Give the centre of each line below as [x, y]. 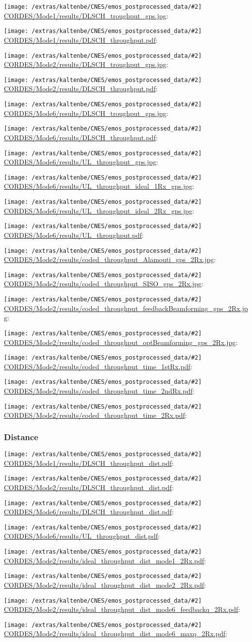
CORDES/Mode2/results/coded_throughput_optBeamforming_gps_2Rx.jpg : [121, 342]
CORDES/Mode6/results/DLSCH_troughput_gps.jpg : [86, 113]
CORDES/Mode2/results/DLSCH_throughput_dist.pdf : [89, 487]
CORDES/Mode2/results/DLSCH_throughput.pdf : [81, 89]
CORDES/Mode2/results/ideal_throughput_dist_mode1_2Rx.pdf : [105, 560]
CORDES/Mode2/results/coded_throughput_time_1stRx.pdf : [98, 366]
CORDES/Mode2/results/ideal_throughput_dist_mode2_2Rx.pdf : [105, 584]
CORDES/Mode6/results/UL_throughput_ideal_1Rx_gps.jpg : [99, 186]
